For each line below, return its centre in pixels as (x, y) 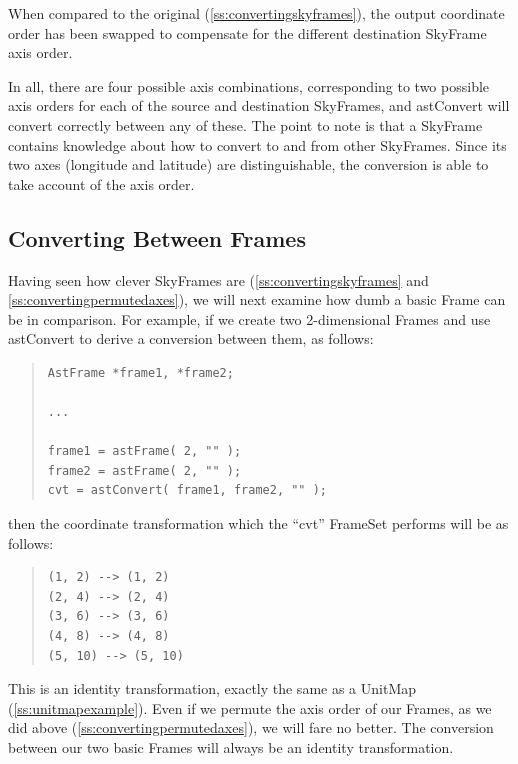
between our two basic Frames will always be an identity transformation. (231, 747)
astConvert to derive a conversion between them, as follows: (191, 338)
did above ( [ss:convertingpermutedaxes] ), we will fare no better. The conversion (251, 727)
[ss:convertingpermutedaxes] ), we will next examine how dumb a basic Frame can (257, 299)
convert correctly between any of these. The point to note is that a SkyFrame (245, 124)
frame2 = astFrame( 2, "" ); (144, 470)
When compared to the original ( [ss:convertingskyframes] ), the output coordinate (256, 13)
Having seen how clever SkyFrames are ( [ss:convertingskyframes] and (218, 279)
